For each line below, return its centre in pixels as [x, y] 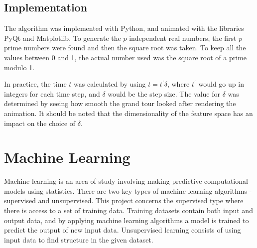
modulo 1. [19, 67]
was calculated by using [110, 84]
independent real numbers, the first [183, 38]
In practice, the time [35, 84]
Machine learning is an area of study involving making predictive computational [126, 181]
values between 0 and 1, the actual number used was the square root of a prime [125, 57]
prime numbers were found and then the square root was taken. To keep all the [125, 48]
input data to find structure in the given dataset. [79, 239]
